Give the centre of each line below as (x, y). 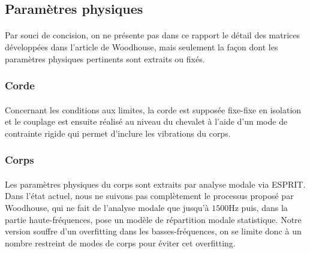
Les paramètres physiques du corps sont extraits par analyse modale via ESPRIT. (155, 184)
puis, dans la (264, 207)
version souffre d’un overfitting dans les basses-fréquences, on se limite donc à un (153, 231)
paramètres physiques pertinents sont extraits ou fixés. (105, 58)
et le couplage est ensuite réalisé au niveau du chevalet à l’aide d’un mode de (146, 121)
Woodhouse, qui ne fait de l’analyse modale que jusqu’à (107, 207)
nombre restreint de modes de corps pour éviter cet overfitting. (120, 243)
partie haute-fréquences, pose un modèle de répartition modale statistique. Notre (153, 219)
